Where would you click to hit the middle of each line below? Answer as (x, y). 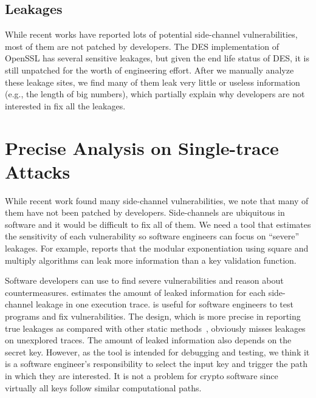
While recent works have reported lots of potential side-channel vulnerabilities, (151, 34)
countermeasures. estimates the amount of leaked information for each (135, 292)
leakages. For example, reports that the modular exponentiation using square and (157, 248)
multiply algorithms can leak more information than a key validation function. (151, 260)
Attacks (38, 171)
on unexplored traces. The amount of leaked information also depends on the (148, 340)
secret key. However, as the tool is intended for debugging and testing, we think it (157, 352)
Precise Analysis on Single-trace (142, 147)
